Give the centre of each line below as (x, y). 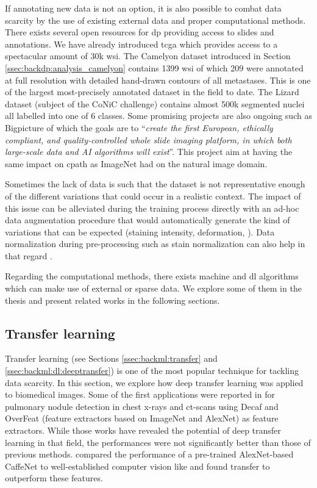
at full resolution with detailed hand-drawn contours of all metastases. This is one (158, 80)
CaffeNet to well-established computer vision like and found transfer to (137, 466)
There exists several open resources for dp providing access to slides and (140, 32)
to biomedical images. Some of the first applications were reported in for (140, 394)
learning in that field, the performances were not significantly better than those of (158, 442)
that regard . (29, 255)
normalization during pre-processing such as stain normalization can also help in (155, 244)
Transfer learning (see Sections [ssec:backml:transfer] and (111, 358)
